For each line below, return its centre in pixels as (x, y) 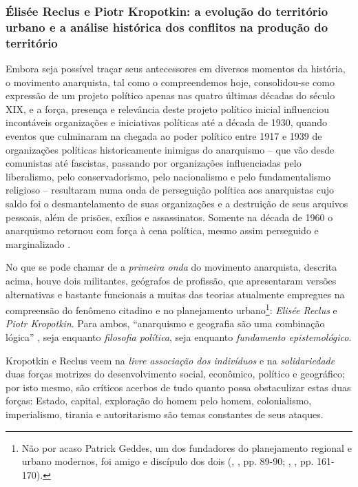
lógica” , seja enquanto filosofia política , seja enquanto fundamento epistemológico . (179, 337)
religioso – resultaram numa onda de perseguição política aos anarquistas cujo (170, 190)
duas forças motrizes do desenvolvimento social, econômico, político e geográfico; (175, 374)
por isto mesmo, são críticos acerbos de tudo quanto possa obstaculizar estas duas (178, 387)
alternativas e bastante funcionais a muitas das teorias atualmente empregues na (175, 294)
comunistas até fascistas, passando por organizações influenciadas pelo (154, 163)
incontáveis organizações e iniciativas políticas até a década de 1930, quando (166, 122)
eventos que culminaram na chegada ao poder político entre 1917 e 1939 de (164, 136)
